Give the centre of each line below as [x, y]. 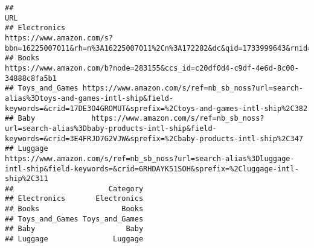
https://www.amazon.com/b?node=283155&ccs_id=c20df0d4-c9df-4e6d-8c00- [152, 68]
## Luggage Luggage [74, 239]
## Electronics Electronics [74, 199]
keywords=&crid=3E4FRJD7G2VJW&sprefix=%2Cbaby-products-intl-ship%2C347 [154, 138]
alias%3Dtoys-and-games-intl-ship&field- [89, 98]
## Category [74, 189]
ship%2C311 [27, 179]
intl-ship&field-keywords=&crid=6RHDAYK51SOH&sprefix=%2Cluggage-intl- [152, 169]
